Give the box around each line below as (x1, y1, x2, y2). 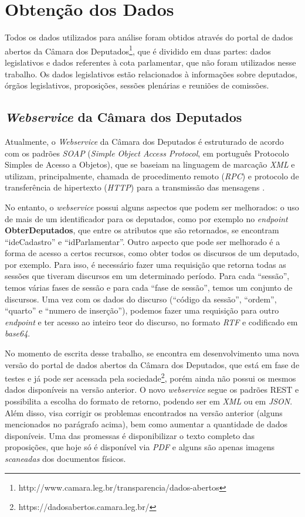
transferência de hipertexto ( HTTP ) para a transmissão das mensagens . (5, 181, 265, 193)
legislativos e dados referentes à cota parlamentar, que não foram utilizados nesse (5, 56, 296, 68)
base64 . (5, 327, 30, 339)
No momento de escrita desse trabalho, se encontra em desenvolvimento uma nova (5, 347, 300, 359)
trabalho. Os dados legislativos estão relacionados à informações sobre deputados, (5, 67, 297, 80)
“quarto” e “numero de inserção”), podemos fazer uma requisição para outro (5, 304, 279, 317)
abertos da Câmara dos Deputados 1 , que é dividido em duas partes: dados (5, 43, 271, 57)
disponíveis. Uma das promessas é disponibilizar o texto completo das (5, 429, 255, 441)
